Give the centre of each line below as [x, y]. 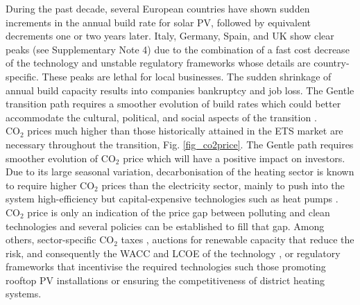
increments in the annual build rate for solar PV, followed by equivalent [158, 22]
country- [332, 63]
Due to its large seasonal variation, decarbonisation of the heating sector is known [180, 172]
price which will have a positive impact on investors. [234, 158]
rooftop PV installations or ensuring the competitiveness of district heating [165, 280]
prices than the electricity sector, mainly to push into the [223, 185]
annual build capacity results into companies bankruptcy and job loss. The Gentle [180, 90]
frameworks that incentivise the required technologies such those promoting [166, 267]
